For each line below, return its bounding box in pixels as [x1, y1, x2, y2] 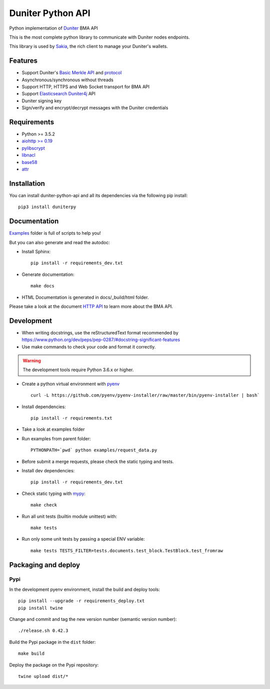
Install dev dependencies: [21, 467, 75, 473]
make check [30, 502, 57, 508]
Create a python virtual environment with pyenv [21, 381, 120, 387]
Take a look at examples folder [21, 426, 85, 432]
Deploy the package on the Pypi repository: [9, 662, 99, 668]
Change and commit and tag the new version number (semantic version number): [9, 616, 177, 622]
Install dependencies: [21, 404, 66, 410]
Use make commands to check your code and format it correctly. [21, 343, 156, 350]
